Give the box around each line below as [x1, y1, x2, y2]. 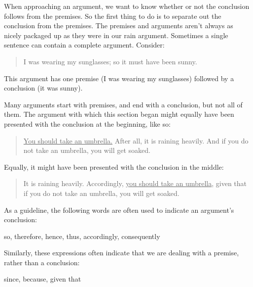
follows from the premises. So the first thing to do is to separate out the [4, 10, 221, 21]
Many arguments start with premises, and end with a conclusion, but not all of [4, 99, 243, 109]
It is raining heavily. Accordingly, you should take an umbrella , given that [23, 178, 247, 189]
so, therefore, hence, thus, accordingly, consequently [4, 231, 160, 241]
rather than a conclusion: [4, 257, 80, 267]
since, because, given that [4, 274, 81, 284]
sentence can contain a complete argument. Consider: [4, 40, 165, 50]
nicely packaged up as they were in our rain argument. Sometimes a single [4, 30, 228, 40]
